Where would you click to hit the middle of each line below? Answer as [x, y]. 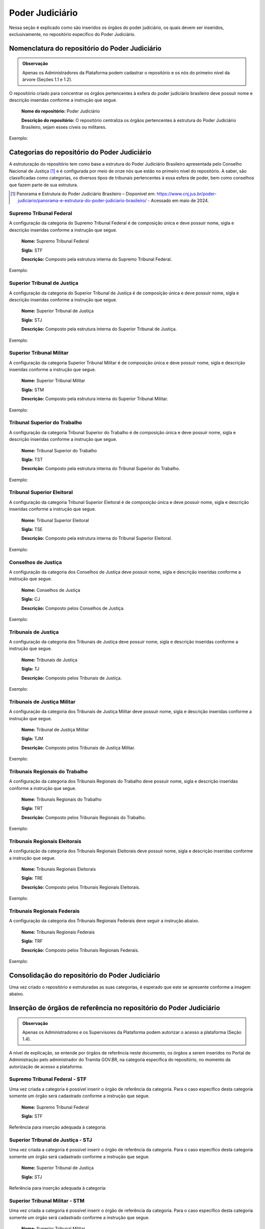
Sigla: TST [32, 459]
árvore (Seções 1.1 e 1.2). [47, 80]
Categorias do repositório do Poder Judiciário [80, 152]
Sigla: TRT [32, 808]
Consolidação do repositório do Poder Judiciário [85, 975]
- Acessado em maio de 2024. [178, 201]
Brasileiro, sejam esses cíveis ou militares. [64, 127]
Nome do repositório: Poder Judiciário [61, 111]
